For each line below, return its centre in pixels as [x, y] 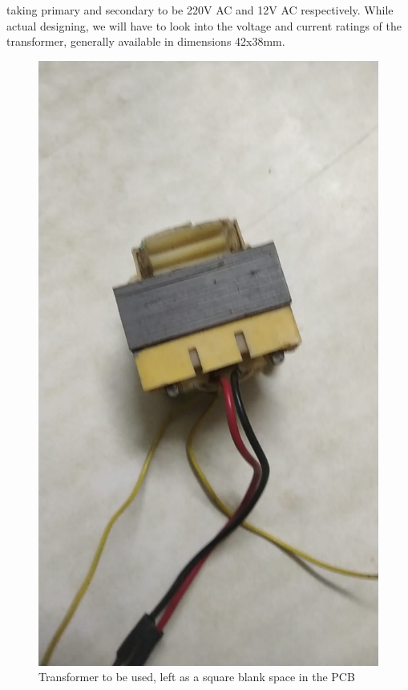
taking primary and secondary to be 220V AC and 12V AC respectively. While [200, 10]
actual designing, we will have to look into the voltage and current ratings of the [204, 25]
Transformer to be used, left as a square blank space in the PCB [197, 677]
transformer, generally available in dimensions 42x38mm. [146, 41]
